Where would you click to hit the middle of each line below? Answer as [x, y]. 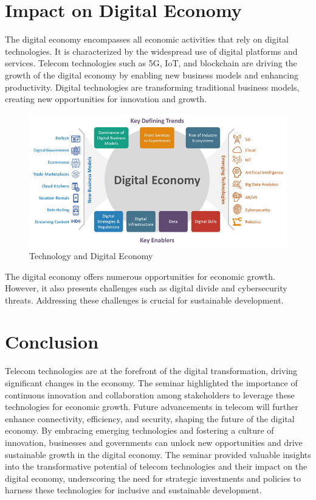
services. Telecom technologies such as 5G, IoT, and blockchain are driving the [151, 63]
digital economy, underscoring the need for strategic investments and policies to [153, 478]
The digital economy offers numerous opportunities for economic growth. [140, 276]
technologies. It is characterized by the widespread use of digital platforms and [151, 51]
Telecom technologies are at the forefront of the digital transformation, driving [151, 371]
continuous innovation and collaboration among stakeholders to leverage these [150, 394]
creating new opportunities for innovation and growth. [106, 99]
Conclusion [52, 342]
